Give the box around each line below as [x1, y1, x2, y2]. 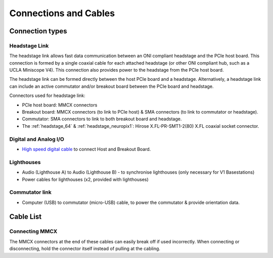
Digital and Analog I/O [9, 135, 64, 142]
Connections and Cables [9, 8, 115, 19]
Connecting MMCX [9, 228, 58, 235]
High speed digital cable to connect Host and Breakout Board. [22, 146, 151, 152]
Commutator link [9, 189, 52, 196]
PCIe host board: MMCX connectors [22, 101, 98, 108]
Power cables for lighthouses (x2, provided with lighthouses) [22, 176, 149, 182]
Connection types [9, 27, 68, 35]
